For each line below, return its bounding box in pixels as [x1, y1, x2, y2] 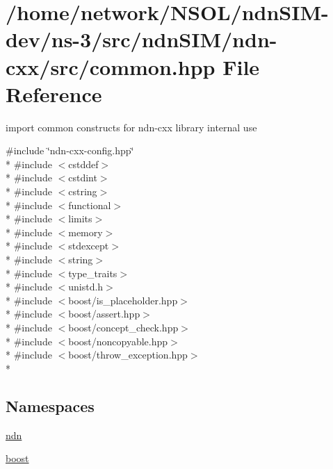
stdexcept [68, 238, 109, 253]
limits [68, 211, 92, 226]
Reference [6, 79, 102, 108]
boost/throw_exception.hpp [68, 347, 188, 362]
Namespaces [6, 395, 95, 416]
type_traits [68, 265, 117, 280]
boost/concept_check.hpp [68, 320, 179, 334]
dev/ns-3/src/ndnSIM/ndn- [6, 25, 277, 54]
